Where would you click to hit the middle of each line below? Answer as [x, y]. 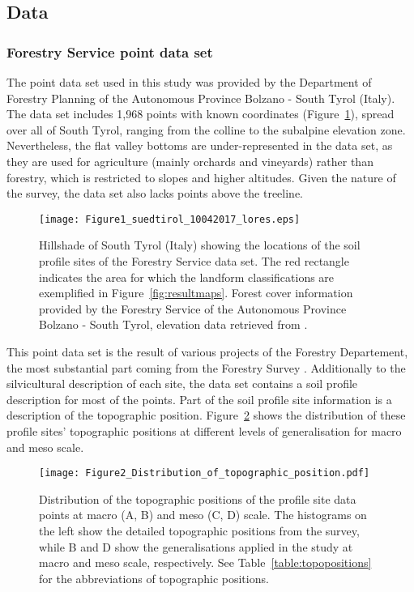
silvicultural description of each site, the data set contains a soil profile [182, 383]
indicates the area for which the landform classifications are [187, 277]
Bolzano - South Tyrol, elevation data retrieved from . [173, 324]
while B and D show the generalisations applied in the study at [196, 546]
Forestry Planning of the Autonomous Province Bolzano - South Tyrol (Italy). [201, 98]
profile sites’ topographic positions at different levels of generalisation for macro [204, 430]
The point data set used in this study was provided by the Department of [189, 82]
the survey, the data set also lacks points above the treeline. [155, 193]
